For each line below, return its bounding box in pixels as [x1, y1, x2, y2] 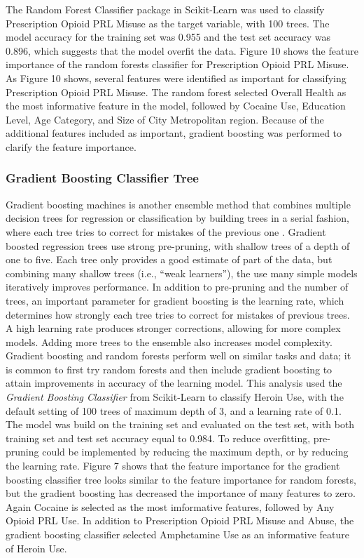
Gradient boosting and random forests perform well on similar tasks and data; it [6, 348, 351, 363]
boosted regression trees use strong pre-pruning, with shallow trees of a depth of [6, 238, 350, 253]
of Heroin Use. [6, 540, 67, 555]
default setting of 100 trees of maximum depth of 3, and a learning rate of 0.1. [6, 403, 342, 418]
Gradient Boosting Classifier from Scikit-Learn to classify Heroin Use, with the [6, 390, 344, 404]
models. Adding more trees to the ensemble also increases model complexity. [6, 334, 332, 349]
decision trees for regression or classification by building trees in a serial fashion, [6, 211, 349, 225]
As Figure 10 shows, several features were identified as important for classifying [6, 70, 346, 85]
